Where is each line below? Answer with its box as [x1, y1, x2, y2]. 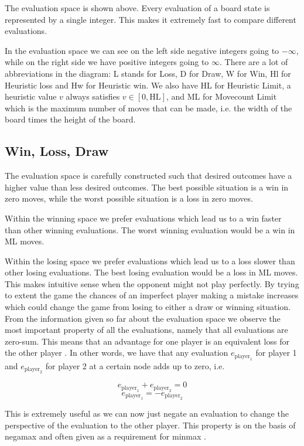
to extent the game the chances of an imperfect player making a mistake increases [5, 289, 299, 301]
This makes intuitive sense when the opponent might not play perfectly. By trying [5, 277, 299, 290]
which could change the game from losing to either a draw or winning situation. [5, 301, 291, 313]
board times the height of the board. [5, 113, 136, 125]
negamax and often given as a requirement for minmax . [5, 430, 206, 442]
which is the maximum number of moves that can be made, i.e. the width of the [5, 101, 292, 114]
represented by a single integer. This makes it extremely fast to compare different [5, 13, 296, 25]
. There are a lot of [220, 56, 288, 68]
